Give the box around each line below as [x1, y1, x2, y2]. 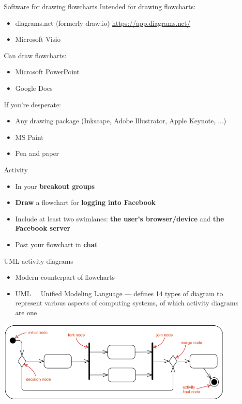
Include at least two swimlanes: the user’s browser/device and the [15, 213, 224, 223]
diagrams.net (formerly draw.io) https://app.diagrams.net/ [15, 17, 191, 28]
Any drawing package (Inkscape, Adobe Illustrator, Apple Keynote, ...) [15, 116, 227, 126]
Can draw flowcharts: [4, 50, 67, 60]
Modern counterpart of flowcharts [15, 272, 115, 282]
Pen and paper [15, 148, 59, 158]
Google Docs [15, 83, 53, 93]
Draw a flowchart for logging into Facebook [15, 197, 156, 207]
